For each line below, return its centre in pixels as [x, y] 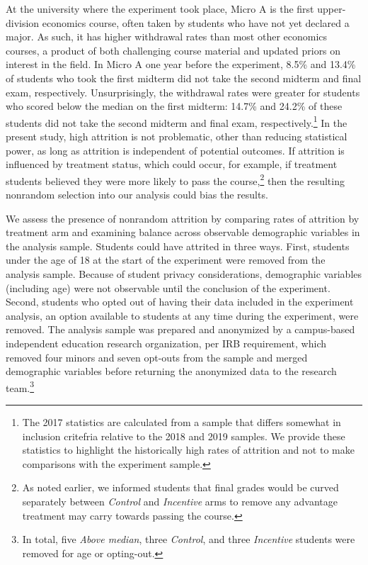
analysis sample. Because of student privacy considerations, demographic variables [184, 274]
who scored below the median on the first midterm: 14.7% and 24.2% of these [174, 106]
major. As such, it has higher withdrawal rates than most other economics [167, 37]
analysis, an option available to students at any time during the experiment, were [182, 315]
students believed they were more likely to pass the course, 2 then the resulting [175, 179]
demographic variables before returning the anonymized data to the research [171, 371]
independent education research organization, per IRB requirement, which [166, 343]
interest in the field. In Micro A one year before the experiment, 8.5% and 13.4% [181, 64]
